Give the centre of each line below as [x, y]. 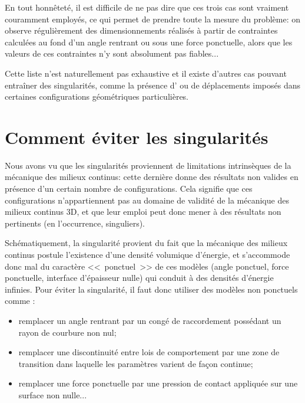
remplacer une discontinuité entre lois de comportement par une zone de [149, 352]
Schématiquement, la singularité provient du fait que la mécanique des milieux [146, 243]
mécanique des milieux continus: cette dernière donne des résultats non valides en [152, 177]
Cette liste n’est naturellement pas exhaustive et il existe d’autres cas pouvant [146, 73]
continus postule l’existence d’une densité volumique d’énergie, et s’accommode [147, 255]
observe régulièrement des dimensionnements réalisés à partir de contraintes [141, 30]
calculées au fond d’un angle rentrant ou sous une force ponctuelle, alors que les [149, 42]
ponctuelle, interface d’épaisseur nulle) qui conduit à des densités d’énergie [139, 278]
